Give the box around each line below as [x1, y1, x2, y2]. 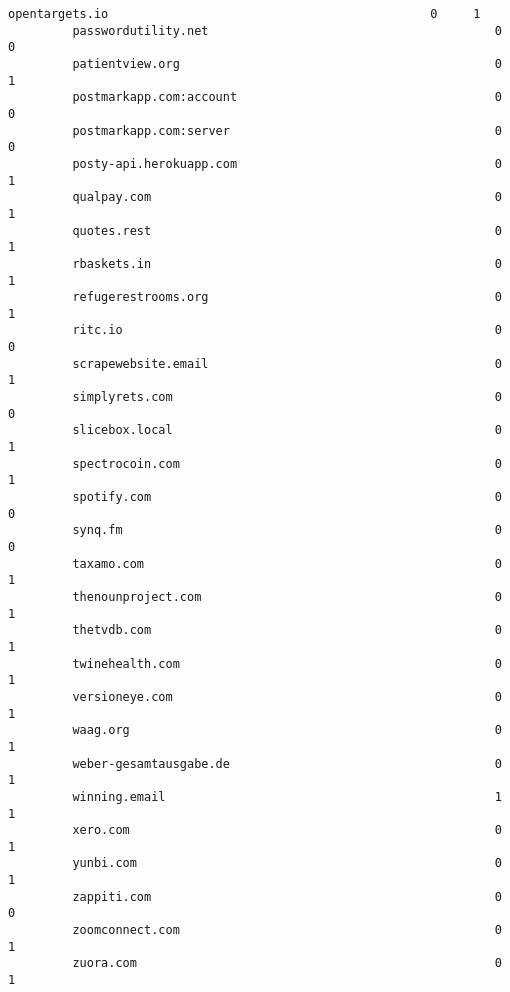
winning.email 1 [72, 789, 502, 804]
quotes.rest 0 [72, 223, 502, 238]
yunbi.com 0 [72, 856, 502, 871]
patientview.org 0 [72, 56, 502, 71]
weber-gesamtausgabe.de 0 [72, 756, 502, 771]
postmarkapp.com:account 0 [72, 90, 502, 105]
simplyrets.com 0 [72, 390, 502, 405]
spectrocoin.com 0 [72, 456, 502, 471]
